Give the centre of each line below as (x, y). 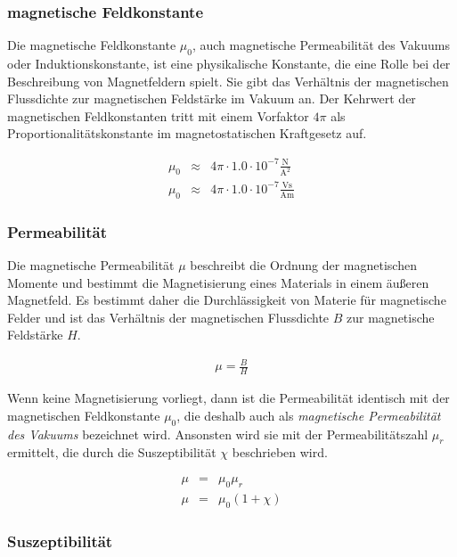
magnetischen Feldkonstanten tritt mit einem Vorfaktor (158, 115)
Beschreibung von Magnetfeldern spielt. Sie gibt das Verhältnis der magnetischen (228, 81)
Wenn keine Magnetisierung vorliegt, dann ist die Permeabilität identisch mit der (228, 398)
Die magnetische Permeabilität (91, 264)
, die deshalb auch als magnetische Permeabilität (309, 415)
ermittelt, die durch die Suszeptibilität (112, 452)
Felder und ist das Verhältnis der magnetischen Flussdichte (168, 317)
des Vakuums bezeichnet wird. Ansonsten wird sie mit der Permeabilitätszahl (218, 434)
